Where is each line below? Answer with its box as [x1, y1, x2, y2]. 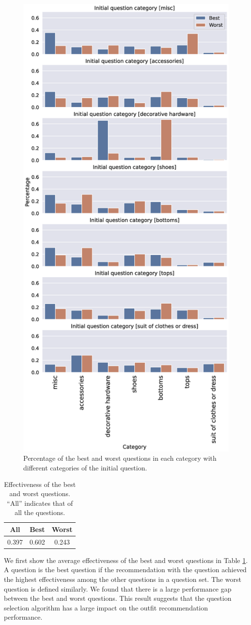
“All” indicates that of [7, 498, 73, 508]
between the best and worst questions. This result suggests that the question [4, 593, 232, 603]
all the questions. [15, 507, 65, 517]
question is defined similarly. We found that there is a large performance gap [4, 583, 232, 594]
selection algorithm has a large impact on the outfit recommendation [4, 602, 208, 612]
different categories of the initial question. [23, 462, 147, 472]
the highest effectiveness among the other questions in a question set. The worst [4, 574, 241, 584]
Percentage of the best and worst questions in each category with [23, 453, 217, 463]
